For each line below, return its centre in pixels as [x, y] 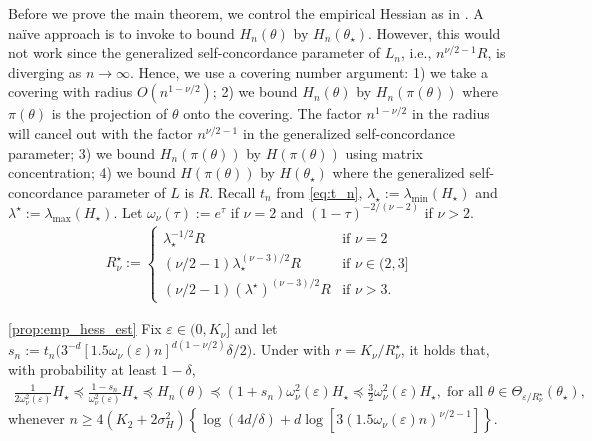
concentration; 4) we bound [92, 172]
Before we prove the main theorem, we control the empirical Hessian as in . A [246, 13]
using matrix [384, 152]
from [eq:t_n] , [319, 191]
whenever [36, 418]
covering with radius [70, 91]
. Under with [291, 349]
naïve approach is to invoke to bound [121, 32]
